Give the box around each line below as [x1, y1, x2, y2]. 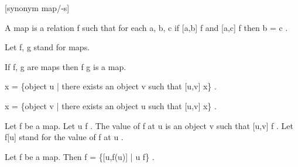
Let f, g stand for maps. [5, 41, 90, 53]
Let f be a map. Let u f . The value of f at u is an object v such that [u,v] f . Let [5, 119, 294, 131]
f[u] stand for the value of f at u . [5, 131, 124, 143]
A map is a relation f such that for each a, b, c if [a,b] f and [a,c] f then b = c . [5, 21, 288, 33]
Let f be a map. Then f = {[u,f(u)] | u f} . [5, 150, 155, 162]
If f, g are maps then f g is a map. [5, 60, 126, 72]
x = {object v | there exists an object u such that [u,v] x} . [5, 99, 217, 112]
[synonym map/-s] [5, 2, 70, 13]
